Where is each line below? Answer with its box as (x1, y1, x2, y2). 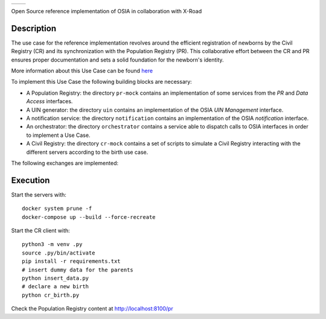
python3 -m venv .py (22, 241, 83, 248)
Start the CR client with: (11, 227, 71, 235)
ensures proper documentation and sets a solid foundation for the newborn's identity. (11, 56, 224, 63)
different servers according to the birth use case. (26, 148, 149, 156)
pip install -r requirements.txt (22, 258, 121, 265)
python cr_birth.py (22, 291, 80, 298)
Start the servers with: (11, 191, 66, 198)
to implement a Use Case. (26, 131, 91, 139)
